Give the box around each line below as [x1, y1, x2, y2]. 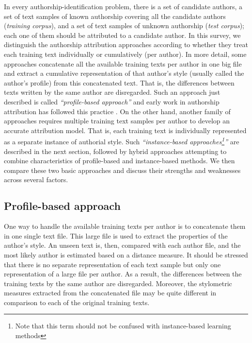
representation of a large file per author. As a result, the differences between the [4, 269, 242, 279]
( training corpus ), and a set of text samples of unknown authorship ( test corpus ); [4, 20, 244, 31]
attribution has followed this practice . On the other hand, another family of [4, 106, 231, 116]
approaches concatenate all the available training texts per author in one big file [4, 58, 242, 69]
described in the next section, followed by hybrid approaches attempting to [4, 146, 227, 156]
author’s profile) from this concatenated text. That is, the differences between [4, 77, 235, 87]
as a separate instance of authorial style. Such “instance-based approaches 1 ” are [4, 135, 239, 146]
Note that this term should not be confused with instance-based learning [15, 321, 231, 331]
